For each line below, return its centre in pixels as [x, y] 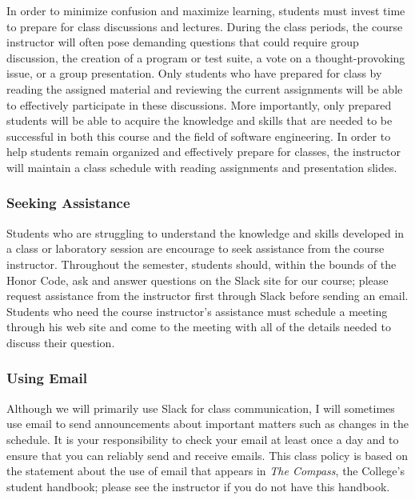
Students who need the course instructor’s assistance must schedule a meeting [197, 311]
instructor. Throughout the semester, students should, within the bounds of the [202, 264]
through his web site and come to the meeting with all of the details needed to [199, 327]
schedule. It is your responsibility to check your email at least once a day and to [203, 439]
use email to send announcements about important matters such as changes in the [208, 424]
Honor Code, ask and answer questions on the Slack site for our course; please [198, 280]
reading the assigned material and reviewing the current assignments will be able [205, 88]
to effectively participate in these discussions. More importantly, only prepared [199, 104]
